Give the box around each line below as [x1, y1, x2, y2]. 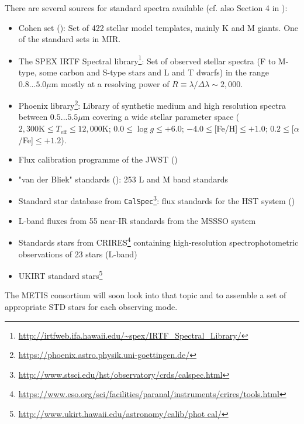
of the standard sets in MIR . [18, 33, 121, 45]
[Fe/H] [214, 122, 238, 135]
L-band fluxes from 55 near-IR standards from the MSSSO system [18, 214, 256, 226]
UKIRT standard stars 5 [18, 268, 103, 281]
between [18, 111, 48, 123]
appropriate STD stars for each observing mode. [5, 301, 178, 313]
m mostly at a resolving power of [51, 77, 170, 89]
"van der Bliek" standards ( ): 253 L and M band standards [18, 173, 229, 185]
